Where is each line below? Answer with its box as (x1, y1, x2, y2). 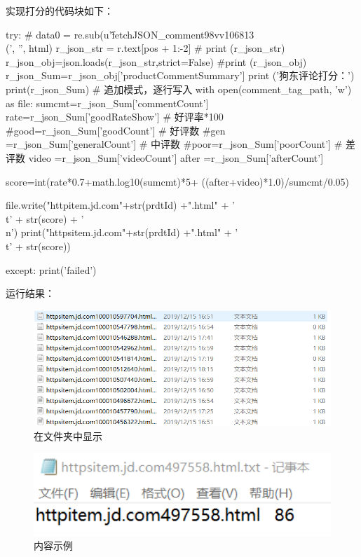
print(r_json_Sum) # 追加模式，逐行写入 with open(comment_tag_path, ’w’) (6, 81, 352, 96)
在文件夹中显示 (34, 428, 102, 443)
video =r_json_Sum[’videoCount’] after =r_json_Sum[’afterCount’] (28, 150, 324, 165)
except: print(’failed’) (6, 262, 97, 277)
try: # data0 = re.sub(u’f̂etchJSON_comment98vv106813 (6, 27, 254, 41)
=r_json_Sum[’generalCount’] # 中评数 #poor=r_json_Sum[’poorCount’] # (6, 137, 343, 151)
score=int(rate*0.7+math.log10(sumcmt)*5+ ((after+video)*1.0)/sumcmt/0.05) (6, 174, 349, 188)
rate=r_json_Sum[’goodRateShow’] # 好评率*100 (6, 109, 224, 124)
